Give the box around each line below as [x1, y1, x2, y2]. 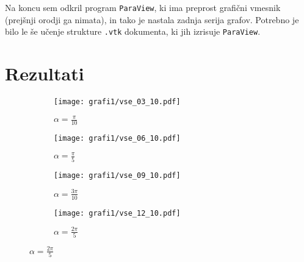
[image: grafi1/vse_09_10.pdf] [54, 171, 181, 180]
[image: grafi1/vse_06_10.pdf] [54, 134, 181, 143]
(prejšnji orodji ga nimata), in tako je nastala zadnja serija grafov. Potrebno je [5, 13, 299, 26]
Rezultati [5, 61, 84, 86]
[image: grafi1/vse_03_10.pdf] [54, 97, 181, 107]
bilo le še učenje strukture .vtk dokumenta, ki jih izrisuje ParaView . [5, 25, 261, 38]
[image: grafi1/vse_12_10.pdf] [54, 208, 181, 218]
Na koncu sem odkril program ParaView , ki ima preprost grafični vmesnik [5, 1, 281, 13]
